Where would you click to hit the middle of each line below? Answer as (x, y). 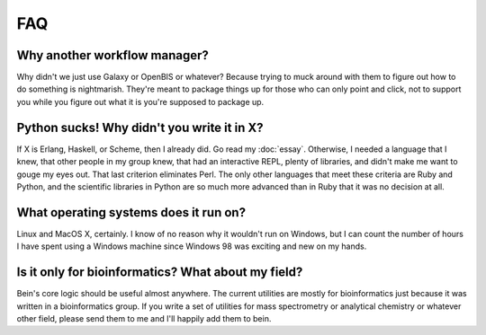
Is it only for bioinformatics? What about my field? (160, 273)
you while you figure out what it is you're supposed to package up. (140, 101)
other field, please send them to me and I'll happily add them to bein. (144, 318)
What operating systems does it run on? (131, 212)
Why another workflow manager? (112, 55)
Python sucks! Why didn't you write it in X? (140, 127)
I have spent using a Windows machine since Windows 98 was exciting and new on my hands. (192, 246)
